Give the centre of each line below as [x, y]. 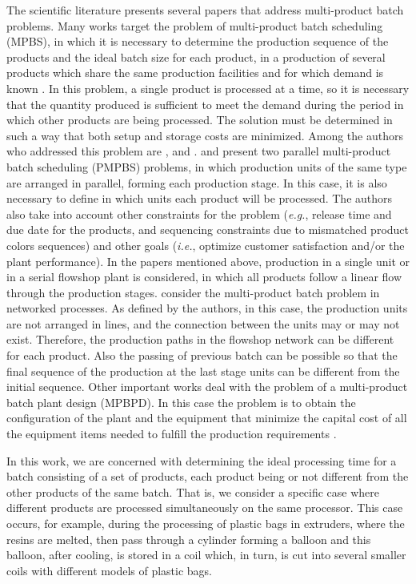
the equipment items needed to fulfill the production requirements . [172, 434]
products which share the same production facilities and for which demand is [195, 72]
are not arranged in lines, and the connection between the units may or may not [203, 323]
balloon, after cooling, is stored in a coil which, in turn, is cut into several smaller [206, 555]
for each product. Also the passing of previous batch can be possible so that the [202, 355]
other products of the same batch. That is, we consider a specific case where [193, 491]
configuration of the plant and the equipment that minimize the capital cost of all [207, 418]
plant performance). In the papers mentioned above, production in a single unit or [208, 261]
